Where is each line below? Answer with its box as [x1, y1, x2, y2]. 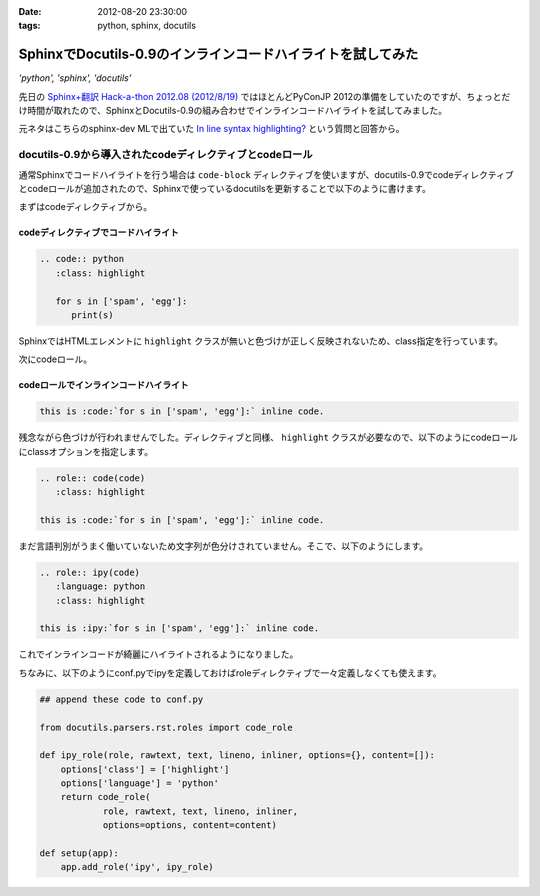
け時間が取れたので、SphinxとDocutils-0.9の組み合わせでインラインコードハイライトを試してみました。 [18, 105, 447, 117]
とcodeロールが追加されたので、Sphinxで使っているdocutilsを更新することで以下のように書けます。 [18, 183, 432, 194]
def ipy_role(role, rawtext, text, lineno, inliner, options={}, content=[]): [39, 750, 435, 761]
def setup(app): [39, 848, 120, 859]
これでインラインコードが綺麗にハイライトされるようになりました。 [18, 648, 299, 660]
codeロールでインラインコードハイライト [18, 379, 189, 391]
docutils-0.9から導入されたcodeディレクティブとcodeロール [18, 148, 314, 162]
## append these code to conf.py [39, 693, 204, 705]
